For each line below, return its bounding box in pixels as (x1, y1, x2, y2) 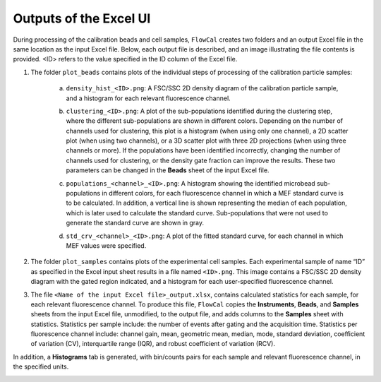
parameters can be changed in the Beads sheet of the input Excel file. (66, 166, 270, 174)
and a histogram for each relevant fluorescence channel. (66, 94, 231, 102)
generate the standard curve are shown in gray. (66, 219, 205, 227)
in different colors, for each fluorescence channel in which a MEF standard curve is (102, 189, 344, 198)
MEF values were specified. (66, 241, 147, 250)
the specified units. (13, 362, 69, 371)
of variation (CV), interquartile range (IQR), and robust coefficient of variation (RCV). (30, 340, 275, 348)
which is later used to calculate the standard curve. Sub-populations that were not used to (66, 208, 328, 217)
